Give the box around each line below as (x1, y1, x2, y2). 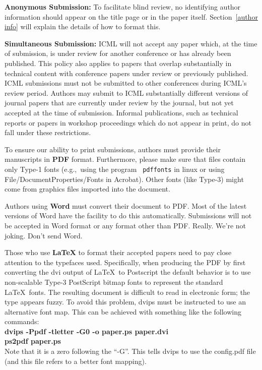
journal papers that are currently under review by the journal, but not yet (5, 97, 234, 108)
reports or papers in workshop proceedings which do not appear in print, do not (5, 117, 251, 128)
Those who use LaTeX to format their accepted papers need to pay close (5, 247, 232, 258)
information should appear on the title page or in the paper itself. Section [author (5, 11, 258, 22)
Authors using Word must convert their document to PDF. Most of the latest (5, 200, 247, 211)
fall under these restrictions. (5, 127, 91, 138)
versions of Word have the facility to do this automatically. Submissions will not (5, 210, 252, 221)
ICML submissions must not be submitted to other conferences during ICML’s (5, 78, 247, 88)
